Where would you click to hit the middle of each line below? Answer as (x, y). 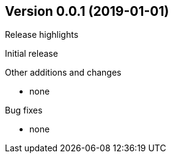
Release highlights (42, 35)
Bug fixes (24, 110)
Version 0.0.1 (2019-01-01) (87, 11)
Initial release (31, 54)
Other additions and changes (63, 73)
